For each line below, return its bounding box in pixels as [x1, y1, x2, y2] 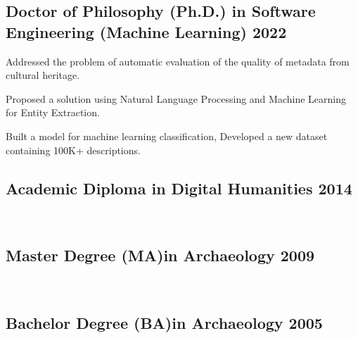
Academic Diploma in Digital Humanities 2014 [6, 177, 352, 199]
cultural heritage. [6, 68, 80, 82]
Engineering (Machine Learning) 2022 [6, 20, 287, 42]
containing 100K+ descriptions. [6, 142, 141, 157]
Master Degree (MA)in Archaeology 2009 [6, 244, 315, 266]
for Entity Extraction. [6, 105, 100, 120]
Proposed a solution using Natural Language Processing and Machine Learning [6, 91, 346, 106]
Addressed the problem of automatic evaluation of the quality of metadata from [6, 54, 350, 68]
